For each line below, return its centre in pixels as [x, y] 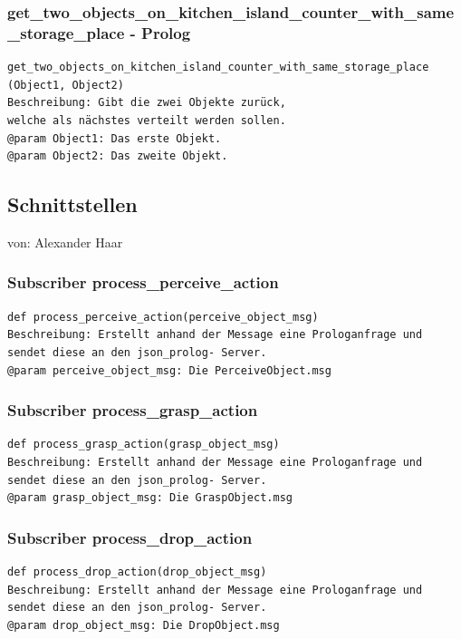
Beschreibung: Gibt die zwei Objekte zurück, [147, 103]
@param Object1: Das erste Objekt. [115, 138]
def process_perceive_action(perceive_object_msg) [163, 317]
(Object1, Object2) [66, 85]
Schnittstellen [72, 204]
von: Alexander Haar [65, 242]
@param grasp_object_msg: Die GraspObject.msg [150, 498]
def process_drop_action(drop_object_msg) [137, 571]
